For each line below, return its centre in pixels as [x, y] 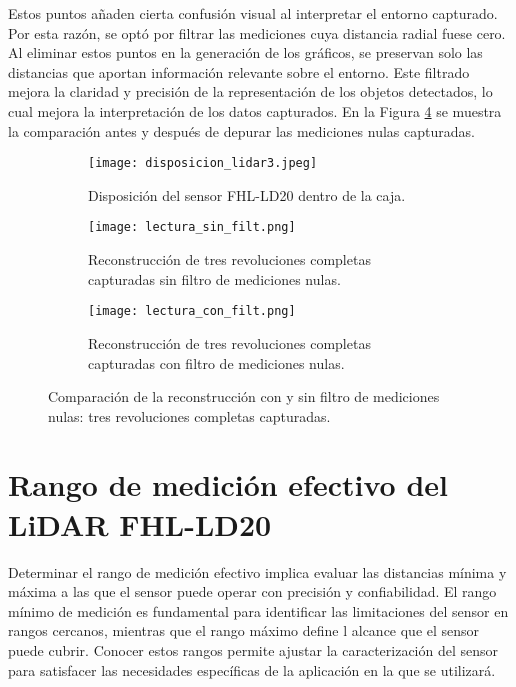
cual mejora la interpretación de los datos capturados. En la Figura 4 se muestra [255, 110]
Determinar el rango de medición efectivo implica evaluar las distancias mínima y [257, 571]
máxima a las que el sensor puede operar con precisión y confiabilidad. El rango [252, 591]
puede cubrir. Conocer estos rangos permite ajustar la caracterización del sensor [253, 649]
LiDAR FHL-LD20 [140, 523]
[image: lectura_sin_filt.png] [192, 227]
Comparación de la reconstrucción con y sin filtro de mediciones [244, 396]
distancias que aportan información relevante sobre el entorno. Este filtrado [239, 71]
